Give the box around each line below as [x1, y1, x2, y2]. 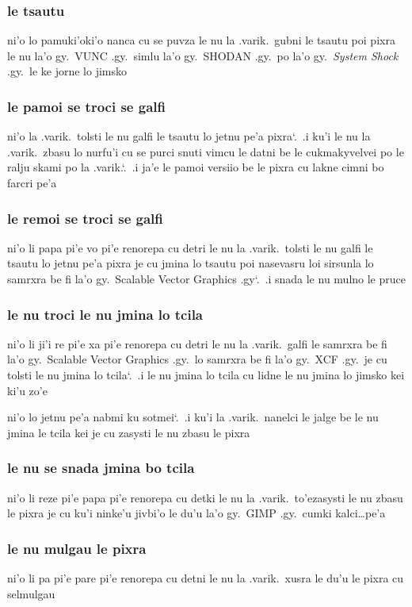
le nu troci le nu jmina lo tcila [7, 304, 203, 324]
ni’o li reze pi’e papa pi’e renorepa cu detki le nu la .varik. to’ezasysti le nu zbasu [7, 489, 403, 505]
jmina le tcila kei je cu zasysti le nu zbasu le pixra [7, 424, 250, 440]
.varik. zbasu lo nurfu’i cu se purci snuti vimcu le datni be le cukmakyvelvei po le [7, 143, 404, 159]
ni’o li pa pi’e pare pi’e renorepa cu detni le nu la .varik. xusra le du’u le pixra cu [7, 570, 404, 586]
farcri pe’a [7, 175, 57, 190]
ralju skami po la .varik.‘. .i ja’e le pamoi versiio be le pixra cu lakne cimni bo [7, 159, 384, 175]
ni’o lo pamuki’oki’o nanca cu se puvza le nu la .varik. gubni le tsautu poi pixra [7, 32, 395, 48]
